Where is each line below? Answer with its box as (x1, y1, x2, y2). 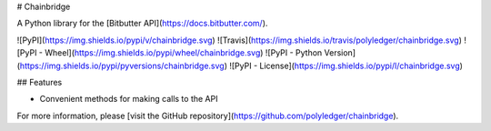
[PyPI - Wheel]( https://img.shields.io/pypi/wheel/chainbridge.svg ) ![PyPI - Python (16, 47, 323, 58)
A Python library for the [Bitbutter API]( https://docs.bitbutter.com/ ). (16, 18, 268, 29)
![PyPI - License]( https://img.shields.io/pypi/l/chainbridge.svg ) (228, 60, 464, 71)
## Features (16, 76, 63, 87)
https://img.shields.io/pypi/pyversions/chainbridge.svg (19, 60, 225, 71)
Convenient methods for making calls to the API (39, 94, 218, 105)
